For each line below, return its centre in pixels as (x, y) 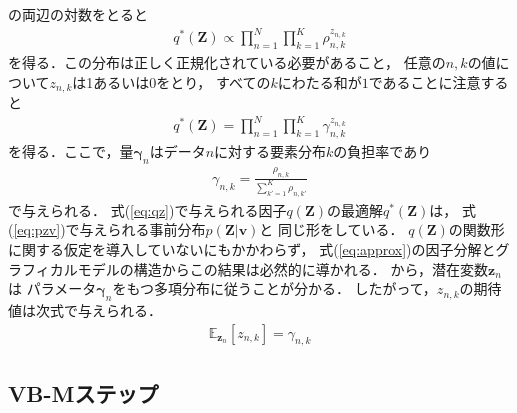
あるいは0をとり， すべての (182, 81)
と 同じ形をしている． (331, 229)
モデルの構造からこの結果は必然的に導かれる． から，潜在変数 (282, 268)
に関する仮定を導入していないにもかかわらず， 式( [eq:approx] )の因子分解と (252, 249)
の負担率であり (382, 150)
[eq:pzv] (37, 229)
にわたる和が (319, 81)
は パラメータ (52, 288)
